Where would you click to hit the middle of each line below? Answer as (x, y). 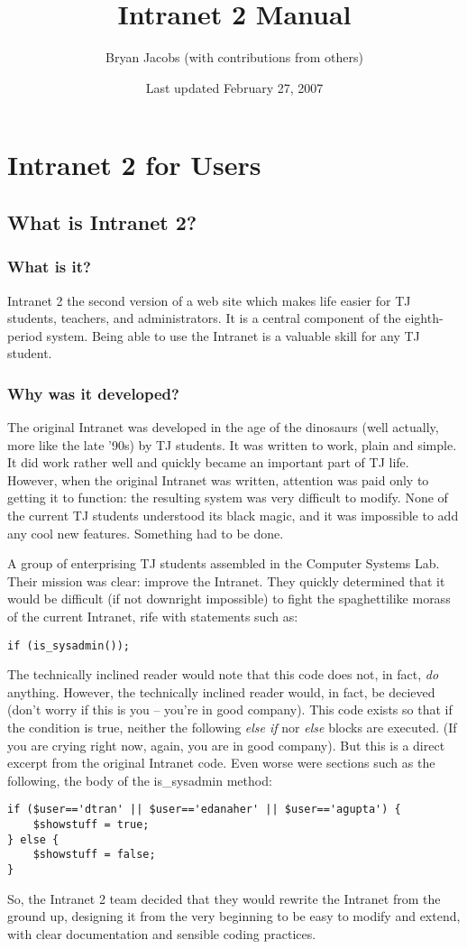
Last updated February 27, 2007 (234, 87)
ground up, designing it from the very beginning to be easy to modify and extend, (234, 916)
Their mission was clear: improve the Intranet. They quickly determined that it (226, 580)
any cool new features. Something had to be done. (146, 533)
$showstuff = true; (91, 825)
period (25, 335)
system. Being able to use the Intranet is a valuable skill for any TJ (233, 335)
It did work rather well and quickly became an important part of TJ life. (208, 462)
